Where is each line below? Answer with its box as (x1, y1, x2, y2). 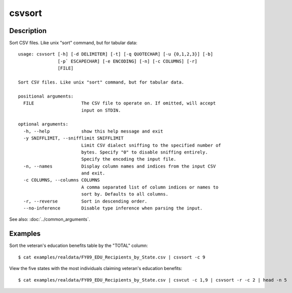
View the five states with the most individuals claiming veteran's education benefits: (9, 265, 182, 271)
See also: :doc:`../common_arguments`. (9, 216, 90, 222)
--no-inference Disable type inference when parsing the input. (23, 205, 203, 211)
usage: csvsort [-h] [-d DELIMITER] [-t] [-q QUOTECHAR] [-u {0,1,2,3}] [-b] (18, 51, 213, 57)
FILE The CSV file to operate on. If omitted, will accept (23, 100, 216, 106)
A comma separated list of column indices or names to (81, 184, 218, 190)
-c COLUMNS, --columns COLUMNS (23, 177, 100, 183)
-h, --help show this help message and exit (23, 128, 163, 134)
